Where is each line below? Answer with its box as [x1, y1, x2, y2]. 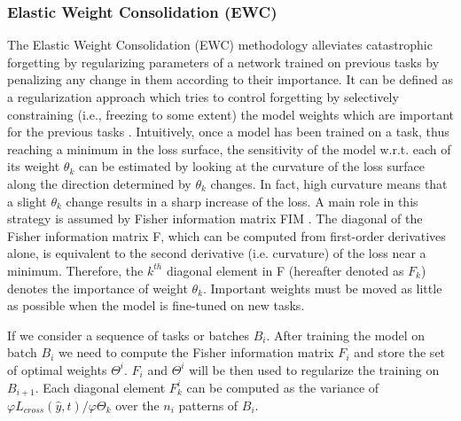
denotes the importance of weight [7, 278, 188, 297]
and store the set [354, 343, 446, 362]
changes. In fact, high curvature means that [210, 174, 448, 192]
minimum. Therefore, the [7, 261, 144, 279]
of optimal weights [7, 360, 107, 378]
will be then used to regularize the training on [189, 360, 440, 378]
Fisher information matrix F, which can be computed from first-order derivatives [7, 226, 446, 245]
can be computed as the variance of [186, 378, 379, 396]
